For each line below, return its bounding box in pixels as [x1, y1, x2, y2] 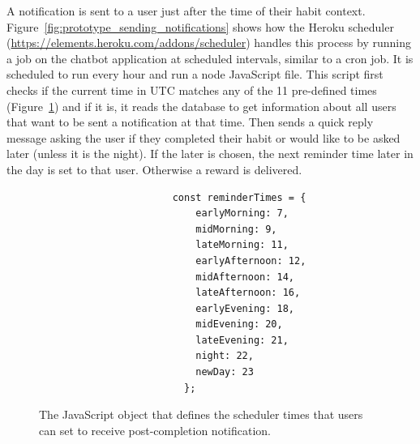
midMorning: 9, [195, 223, 277, 235]
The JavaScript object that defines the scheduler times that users [39, 406, 363, 423]
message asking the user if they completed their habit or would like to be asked [6, 129, 401, 146]
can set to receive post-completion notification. [39, 421, 272, 438]
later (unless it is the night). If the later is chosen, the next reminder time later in [6, 145, 414, 162]
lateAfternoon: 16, [195, 287, 301, 299]
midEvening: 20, [195, 318, 283, 331]
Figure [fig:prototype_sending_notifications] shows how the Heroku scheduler [6, 18, 394, 35]
